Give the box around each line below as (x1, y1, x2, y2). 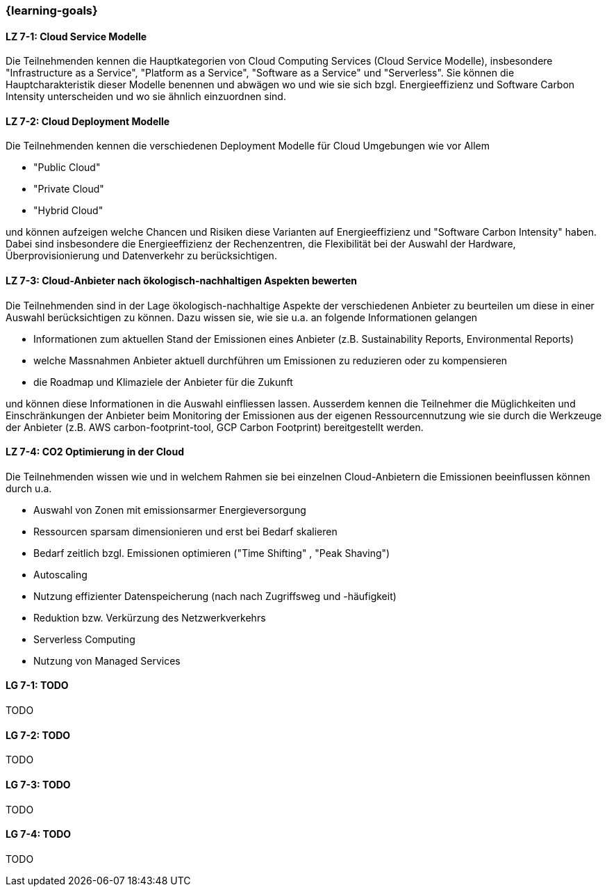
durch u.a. (6, 482, 52, 494)
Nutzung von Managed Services (33, 654, 181, 667)
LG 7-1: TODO (6, 679, 69, 692)
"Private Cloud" (33, 183, 104, 195)
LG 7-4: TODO (6, 828, 72, 841)
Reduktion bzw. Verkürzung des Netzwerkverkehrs (33, 611, 266, 624)
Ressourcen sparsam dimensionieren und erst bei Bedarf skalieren (33, 525, 338, 537)
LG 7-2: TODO (6, 729, 71, 741)
